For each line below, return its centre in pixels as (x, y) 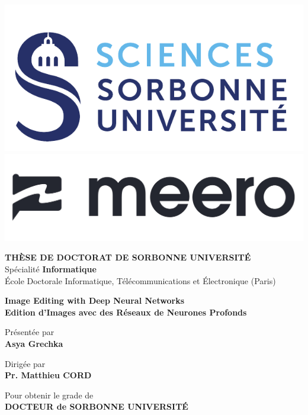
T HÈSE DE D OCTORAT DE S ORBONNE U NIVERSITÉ (128, 257)
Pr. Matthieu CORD (48, 375)
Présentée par (30, 332)
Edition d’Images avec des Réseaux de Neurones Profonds (126, 312)
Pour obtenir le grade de (49, 395)
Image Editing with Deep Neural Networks (95, 300)
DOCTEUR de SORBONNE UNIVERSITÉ (97, 406)
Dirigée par (25, 363)
